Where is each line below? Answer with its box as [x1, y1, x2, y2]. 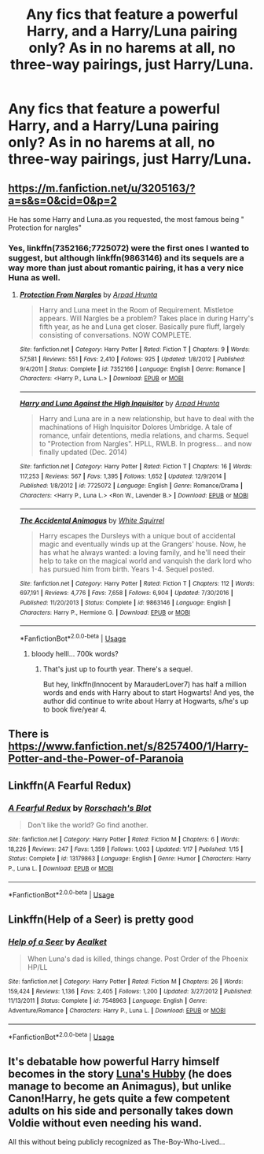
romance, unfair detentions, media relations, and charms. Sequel [38, 431, 249, 440]
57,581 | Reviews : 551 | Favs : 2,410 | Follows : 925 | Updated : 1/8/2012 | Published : [19, 355, 246, 363]
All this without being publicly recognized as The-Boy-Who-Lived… [8, 1137, 225, 1146]
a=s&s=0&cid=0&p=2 [8, 194, 118, 207]
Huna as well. [8, 272, 61, 283]
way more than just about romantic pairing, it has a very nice [8, 262, 244, 273]
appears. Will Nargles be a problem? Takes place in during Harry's [38, 313, 254, 324]
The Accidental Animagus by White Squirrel [19, 516, 165, 525]
